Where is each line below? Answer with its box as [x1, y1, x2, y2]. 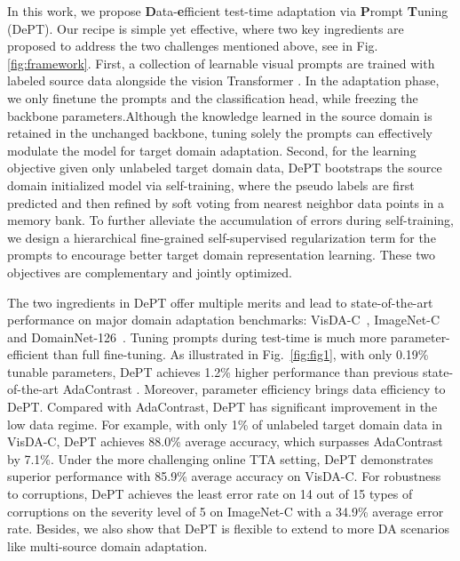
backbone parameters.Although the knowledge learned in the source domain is [7, 106, 432, 124]
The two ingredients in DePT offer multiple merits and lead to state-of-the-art [7, 293, 433, 311]
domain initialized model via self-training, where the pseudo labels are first [7, 175, 415, 194]
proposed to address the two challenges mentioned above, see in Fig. [7, 36, 378, 55]
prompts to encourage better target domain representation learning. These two [7, 245, 435, 264]
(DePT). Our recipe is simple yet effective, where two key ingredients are [7, 19, 404, 37]
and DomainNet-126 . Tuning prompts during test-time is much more [7, 327, 387, 346]
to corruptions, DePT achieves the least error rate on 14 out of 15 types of [7, 485, 413, 503]
